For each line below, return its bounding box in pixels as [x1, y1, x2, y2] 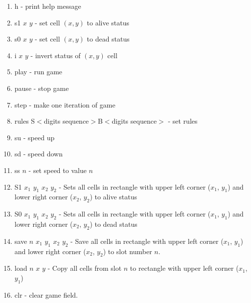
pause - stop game [14, 83, 69, 93]
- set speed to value [28, 165, 87, 175]
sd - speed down [14, 149, 63, 159]
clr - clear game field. [14, 289, 78, 300]
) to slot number [103, 246, 152, 256]
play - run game [14, 66, 63, 77]
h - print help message [14, 1, 81, 11]
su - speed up [14, 132, 55, 142]
